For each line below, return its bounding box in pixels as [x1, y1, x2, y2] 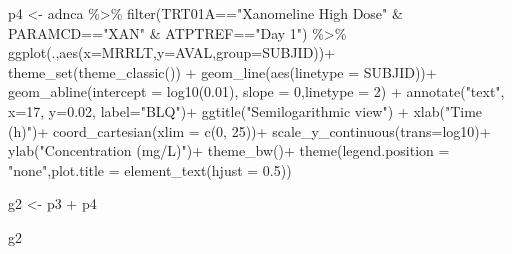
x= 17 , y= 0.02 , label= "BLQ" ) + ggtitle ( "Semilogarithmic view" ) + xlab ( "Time [8, 100, 483, 121]
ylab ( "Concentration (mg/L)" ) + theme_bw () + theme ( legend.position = [8, 140, 450, 161]
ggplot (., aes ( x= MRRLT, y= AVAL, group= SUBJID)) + [8, 42, 336, 63]
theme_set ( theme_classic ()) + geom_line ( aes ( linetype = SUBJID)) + [8, 61, 437, 82]
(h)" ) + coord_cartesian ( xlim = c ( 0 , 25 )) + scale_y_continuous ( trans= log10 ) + [8, 120, 491, 141]
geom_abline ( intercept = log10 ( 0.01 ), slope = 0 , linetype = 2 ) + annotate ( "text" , [8, 81, 505, 102]
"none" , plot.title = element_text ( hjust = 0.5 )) [8, 159, 292, 180]
